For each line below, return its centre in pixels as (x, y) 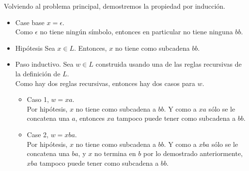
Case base (30, 22)
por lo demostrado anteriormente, (193, 153)
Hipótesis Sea (35, 48)
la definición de (38, 73)
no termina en (115, 153)
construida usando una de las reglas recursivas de (169, 64)
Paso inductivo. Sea (44, 64)
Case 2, (38, 134)
